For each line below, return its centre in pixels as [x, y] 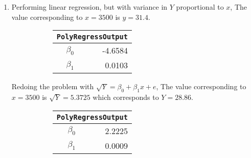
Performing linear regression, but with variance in [89, 7]
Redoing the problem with [53, 86]
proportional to [200, 7]
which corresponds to [126, 97]
